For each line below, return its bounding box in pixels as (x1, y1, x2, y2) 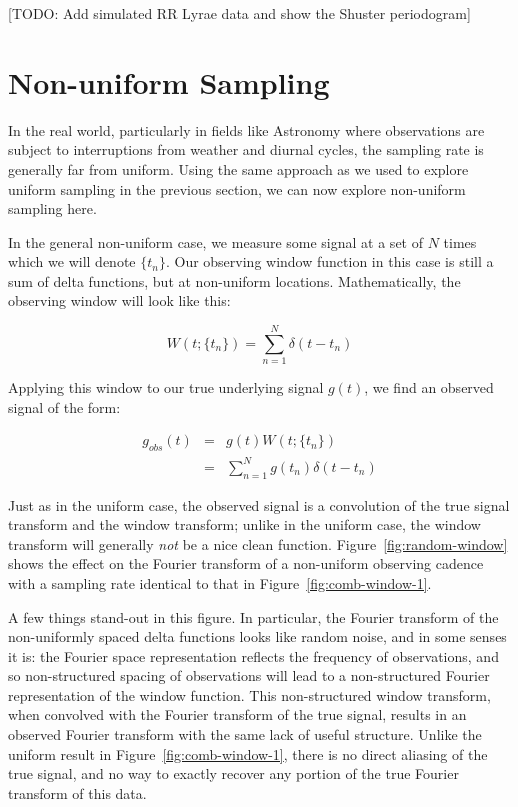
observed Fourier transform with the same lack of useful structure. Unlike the (8, 724, 482, 745)
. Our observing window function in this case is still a (165, 251, 494, 272)
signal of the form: (8, 396, 121, 417)
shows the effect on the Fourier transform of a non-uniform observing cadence (8, 553, 484, 574)
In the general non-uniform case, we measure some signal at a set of (8, 231, 423, 252)
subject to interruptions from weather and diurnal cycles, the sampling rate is (8, 139, 484, 160)
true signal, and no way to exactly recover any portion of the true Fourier (8, 763, 459, 784)
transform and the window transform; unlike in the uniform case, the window (8, 514, 481, 535)
